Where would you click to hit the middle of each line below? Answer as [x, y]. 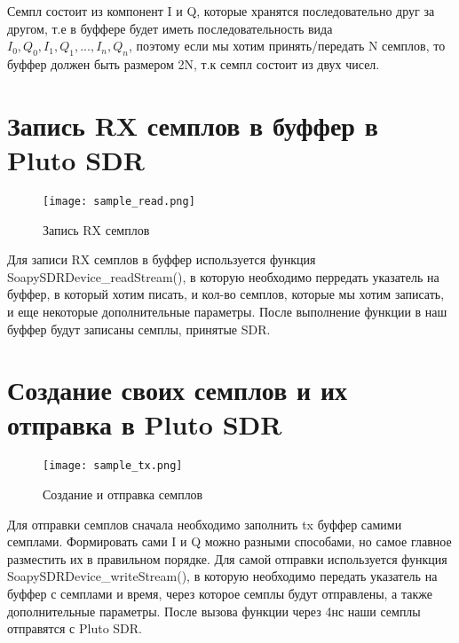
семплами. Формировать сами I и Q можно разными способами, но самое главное [229, 541]
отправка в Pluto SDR [145, 424]
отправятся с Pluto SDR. [75, 628]
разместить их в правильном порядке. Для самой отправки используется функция [227, 558]
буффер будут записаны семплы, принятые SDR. [139, 329]
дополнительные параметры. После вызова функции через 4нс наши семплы [214, 611]
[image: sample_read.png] [119, 201]
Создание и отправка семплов [123, 494]
